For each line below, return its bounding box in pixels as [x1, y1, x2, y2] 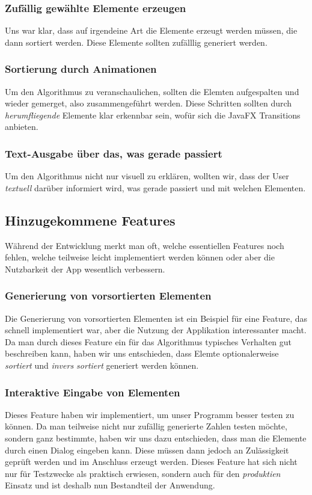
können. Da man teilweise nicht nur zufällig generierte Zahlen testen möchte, [5, 420, 287, 432]
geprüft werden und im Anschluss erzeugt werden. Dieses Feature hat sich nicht [5, 455, 298, 468]
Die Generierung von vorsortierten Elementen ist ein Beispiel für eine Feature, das [5, 312, 308, 324]
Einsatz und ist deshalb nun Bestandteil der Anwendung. [5, 479, 215, 491]
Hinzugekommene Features [5, 211, 176, 229]
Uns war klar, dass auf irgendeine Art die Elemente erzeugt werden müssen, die [5, 24, 298, 37]
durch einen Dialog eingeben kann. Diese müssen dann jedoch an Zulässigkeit [5, 443, 289, 456]
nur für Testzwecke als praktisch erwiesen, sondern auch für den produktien [5, 467, 281, 479]
